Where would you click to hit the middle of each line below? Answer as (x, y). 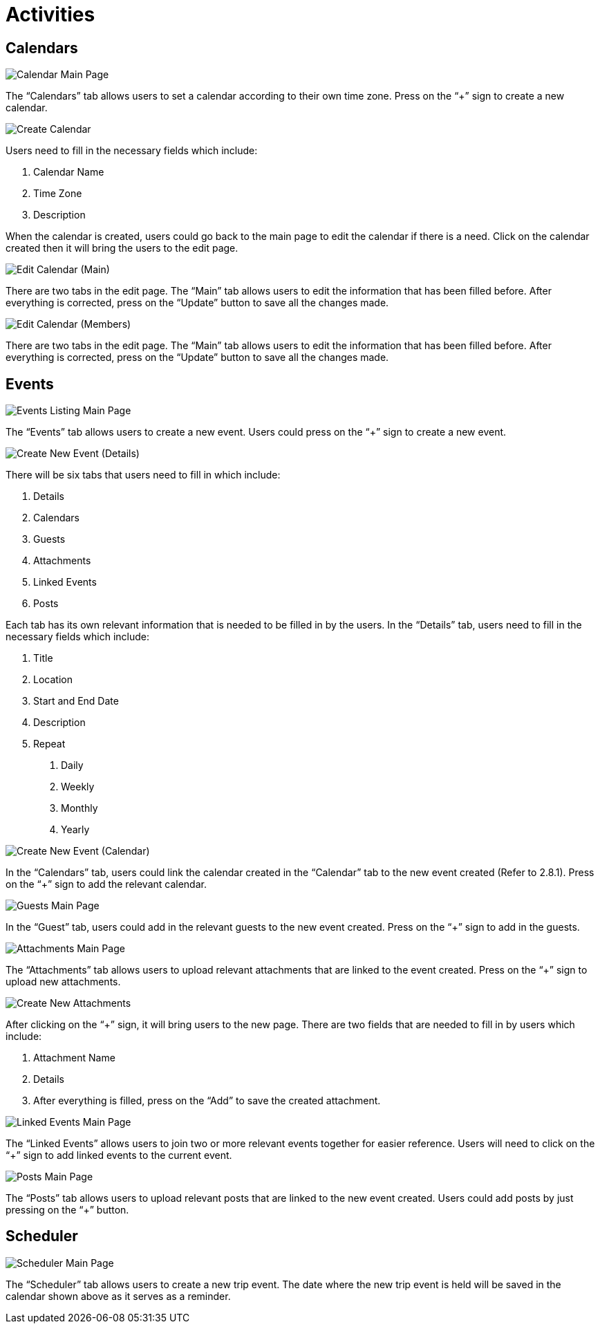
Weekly (78, 787)
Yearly (75, 830)
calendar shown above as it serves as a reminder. (118, 1296)
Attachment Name (74, 1058)
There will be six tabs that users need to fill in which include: (143, 475)
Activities (50, 15)
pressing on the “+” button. (67, 1210)
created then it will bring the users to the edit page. (122, 248)
